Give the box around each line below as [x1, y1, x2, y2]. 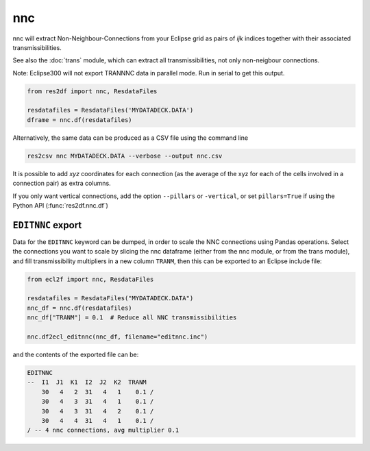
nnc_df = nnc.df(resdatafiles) [27, 304, 133, 312]
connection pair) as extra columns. [12, 179, 111, 188]
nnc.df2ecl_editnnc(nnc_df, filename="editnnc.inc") [27, 333, 208, 341]
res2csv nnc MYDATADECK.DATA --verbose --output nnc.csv [27, 151, 223, 160]
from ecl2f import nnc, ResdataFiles [27, 275, 154, 283]
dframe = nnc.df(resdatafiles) [27, 116, 133, 123]
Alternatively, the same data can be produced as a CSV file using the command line [12, 134, 249, 142]
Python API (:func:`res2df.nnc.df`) [12, 202, 109, 209]
